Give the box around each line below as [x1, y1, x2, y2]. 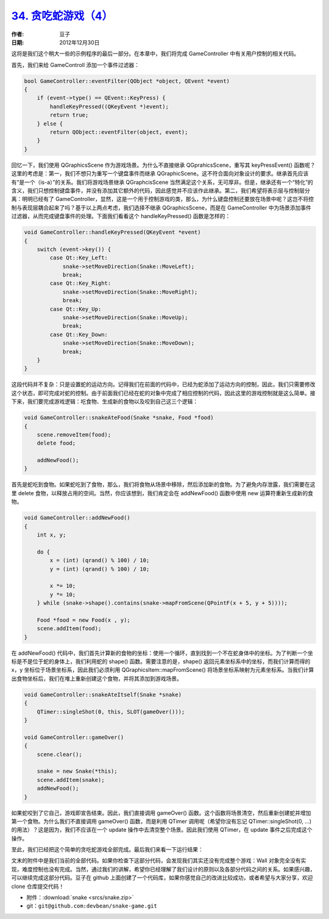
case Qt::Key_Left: [49, 255, 108, 261]
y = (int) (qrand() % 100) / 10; [49, 565, 150, 572]
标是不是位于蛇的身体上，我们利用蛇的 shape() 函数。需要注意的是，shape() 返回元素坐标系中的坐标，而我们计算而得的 [11, 658, 311, 665]
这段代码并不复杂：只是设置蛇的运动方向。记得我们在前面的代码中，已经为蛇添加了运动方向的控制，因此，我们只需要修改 [11, 381, 316, 388]
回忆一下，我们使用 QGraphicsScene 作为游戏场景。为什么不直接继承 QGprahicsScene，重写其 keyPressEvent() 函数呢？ [11, 161, 316, 169]
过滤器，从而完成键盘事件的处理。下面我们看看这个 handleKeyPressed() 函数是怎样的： [11, 213, 231, 220]
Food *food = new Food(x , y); [37, 616, 130, 624]
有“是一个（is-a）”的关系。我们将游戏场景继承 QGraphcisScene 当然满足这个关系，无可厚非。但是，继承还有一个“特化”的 [11, 178, 314, 186]
